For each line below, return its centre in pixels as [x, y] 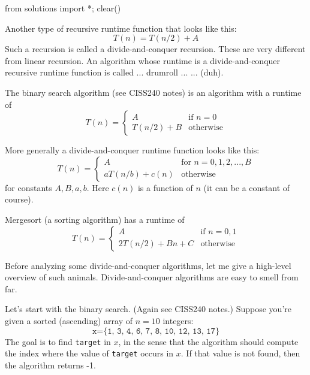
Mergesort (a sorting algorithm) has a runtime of [95, 219]
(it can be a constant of [247, 187]
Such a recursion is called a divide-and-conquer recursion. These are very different [155, 49]
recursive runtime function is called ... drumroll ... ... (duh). [114, 72]
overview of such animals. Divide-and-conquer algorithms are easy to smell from [152, 277]
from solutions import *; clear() [63, 8]
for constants [28, 187]
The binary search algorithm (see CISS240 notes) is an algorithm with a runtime [153, 92]
